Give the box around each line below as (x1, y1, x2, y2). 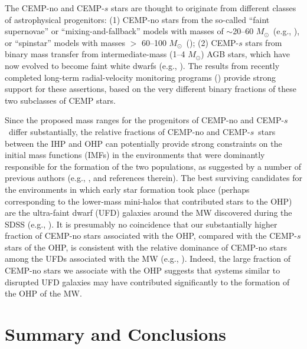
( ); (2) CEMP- (186, 36, 239, 48)
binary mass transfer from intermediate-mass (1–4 (5, 48, 185, 60)
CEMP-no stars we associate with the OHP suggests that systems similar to (5, 264, 280, 276)
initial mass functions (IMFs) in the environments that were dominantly (5, 149, 265, 161)
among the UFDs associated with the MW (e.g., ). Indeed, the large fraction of (5, 252, 291, 265)
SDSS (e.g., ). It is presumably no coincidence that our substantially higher (5, 218, 277, 230)
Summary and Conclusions (5, 322, 226, 346)
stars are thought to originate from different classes (111, 2, 296, 14)
